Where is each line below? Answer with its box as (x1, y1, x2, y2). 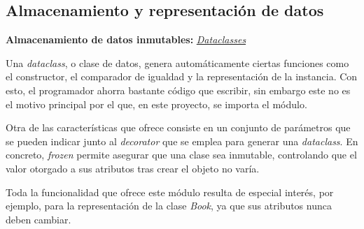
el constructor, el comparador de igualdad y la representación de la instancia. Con (6, 69, 358, 84)
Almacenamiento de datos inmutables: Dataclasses (6, 32, 246, 47)
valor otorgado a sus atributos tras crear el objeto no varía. (6, 161, 260, 175)
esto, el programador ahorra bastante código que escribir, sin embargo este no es (6, 82, 351, 97)
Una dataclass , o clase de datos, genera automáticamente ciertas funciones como (6, 55, 349, 70)
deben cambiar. (6, 212, 71, 226)
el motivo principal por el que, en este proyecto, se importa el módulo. (6, 96, 307, 111)
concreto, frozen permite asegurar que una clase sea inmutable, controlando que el (6, 147, 357, 162)
